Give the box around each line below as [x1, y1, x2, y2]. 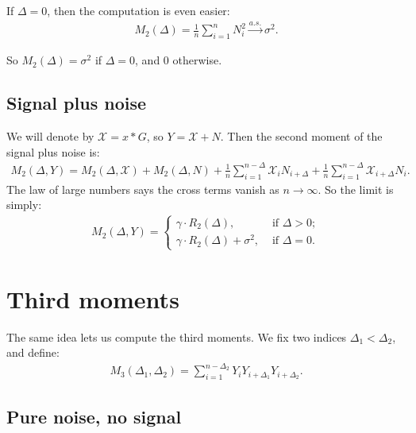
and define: [6, 344, 60, 361]
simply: [6, 196, 42, 213]
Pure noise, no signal [6, 404, 182, 429]
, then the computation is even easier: [47, 2, 230, 18]
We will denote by [6, 128, 94, 145]
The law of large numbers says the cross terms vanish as [6, 180, 279, 197]
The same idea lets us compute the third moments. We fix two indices [6, 328, 347, 345]
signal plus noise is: [6, 143, 100, 160]
